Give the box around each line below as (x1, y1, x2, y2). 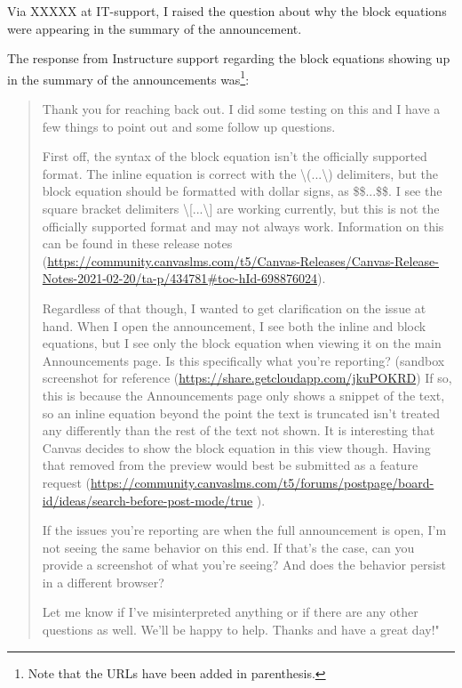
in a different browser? (42, 572, 164, 591)
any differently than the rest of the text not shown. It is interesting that (42, 421, 435, 440)
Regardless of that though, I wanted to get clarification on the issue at (42, 298, 426, 317)
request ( (42, 473, 91, 491)
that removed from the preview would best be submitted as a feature (42, 456, 418, 474)
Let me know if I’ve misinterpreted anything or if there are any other (42, 603, 418, 621)
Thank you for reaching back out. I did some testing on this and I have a (42, 100, 441, 118)
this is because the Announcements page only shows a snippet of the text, (42, 385, 445, 404)
